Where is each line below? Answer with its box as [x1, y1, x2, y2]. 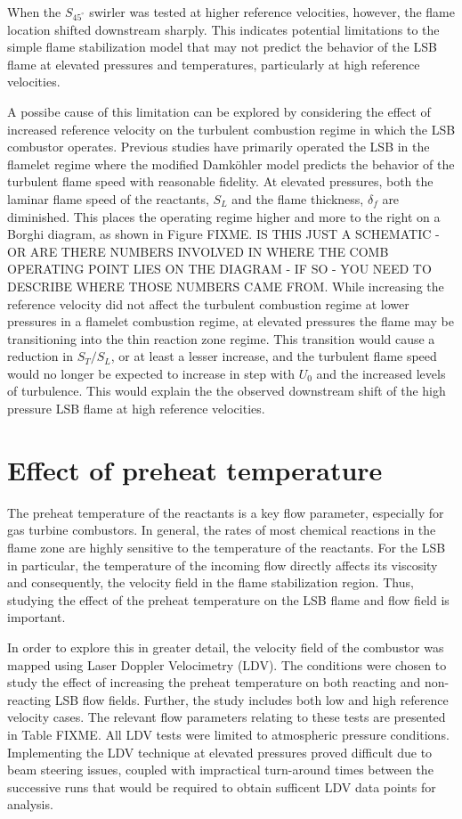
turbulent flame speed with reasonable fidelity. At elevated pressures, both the [7, 172, 434, 191]
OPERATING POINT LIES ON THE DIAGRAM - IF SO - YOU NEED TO [7, 259, 432, 278]
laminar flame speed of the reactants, [7, 189, 209, 208]
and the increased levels [316, 364, 446, 382]
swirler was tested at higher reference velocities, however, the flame [89, 3, 455, 20]
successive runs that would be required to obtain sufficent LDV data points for [7, 777, 436, 796]
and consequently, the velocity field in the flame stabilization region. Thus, [7, 573, 414, 592]
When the [7, 3, 61, 20]
